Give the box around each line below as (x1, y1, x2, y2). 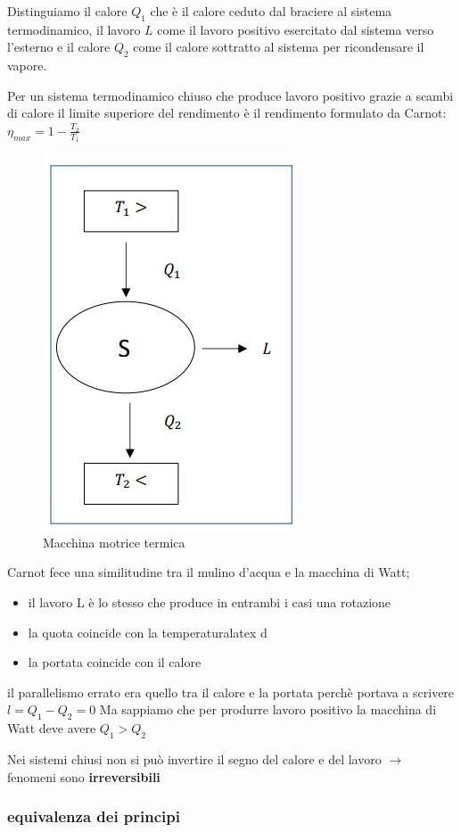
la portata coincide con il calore (28, 653, 202, 671)
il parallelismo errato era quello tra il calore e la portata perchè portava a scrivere (7, 682, 455, 701)
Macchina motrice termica (43, 532, 185, 551)
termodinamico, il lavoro (7, 20, 141, 38)
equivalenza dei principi (7, 805, 181, 828)
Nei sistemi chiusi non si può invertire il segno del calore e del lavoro (7, 749, 382, 768)
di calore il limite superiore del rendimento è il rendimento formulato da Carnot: (7, 103, 447, 122)
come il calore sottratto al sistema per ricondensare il (133, 37, 424, 56)
